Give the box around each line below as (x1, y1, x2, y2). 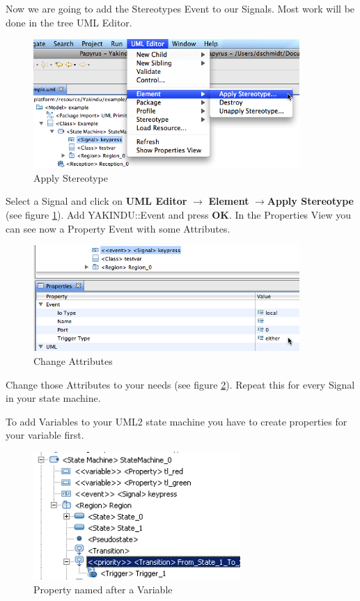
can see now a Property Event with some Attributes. (6, 221, 230, 235)
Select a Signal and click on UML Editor (6, 194, 187, 208)
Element (208, 194, 249, 208)
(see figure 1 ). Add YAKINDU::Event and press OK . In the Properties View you (6, 207, 351, 221)
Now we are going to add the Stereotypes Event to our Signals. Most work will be (6, 1, 355, 15)
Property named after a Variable (33, 582, 173, 596)
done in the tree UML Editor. (6, 15, 132, 29)
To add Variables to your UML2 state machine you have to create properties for (6, 414, 347, 428)
